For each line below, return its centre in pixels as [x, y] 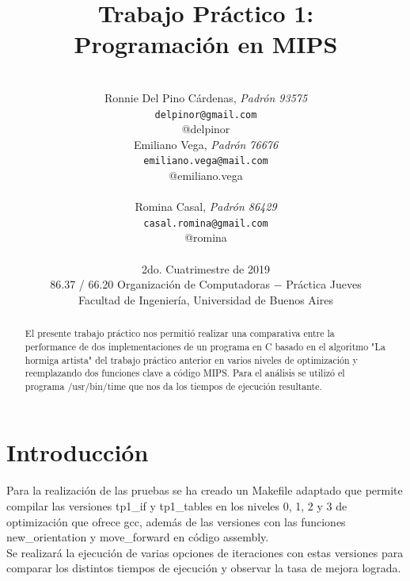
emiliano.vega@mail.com [206, 161]
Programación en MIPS [206, 44]
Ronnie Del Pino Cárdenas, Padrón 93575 [206, 97]
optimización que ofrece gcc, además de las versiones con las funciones [176, 521]
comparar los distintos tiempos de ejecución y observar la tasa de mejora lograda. [204, 568]
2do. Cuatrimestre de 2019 [206, 268]
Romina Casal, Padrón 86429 [206, 206]
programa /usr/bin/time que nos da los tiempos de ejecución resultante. [173, 386]
